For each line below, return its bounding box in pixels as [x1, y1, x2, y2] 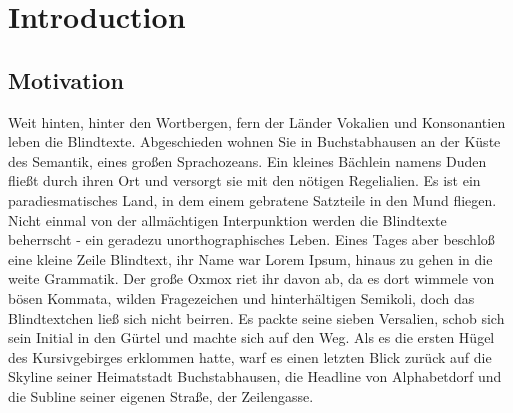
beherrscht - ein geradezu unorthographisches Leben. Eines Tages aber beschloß [8, 229, 495, 250]
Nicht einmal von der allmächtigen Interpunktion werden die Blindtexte [8, 209, 447, 230]
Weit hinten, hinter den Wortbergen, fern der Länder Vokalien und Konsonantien [8, 111, 506, 132]
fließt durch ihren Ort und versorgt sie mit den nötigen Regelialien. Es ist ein [8, 170, 481, 191]
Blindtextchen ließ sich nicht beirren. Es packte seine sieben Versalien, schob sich [8, 307, 505, 328]
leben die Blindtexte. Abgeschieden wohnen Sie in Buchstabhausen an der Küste [8, 131, 501, 152]
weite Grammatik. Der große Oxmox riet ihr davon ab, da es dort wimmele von [8, 268, 495, 289]
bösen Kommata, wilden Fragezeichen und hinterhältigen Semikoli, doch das [8, 287, 475, 308]
